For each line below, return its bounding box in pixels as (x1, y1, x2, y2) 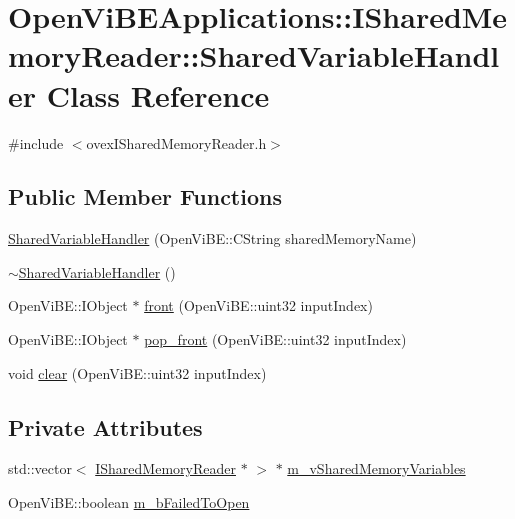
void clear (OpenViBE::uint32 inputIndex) (8, 362, 267, 383)
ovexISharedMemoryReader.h (86, 132, 267, 153)
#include (8, 132, 64, 153)
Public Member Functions (8, 181, 282, 212)
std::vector (8, 458, 72, 479)
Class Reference (46, 74, 270, 115)
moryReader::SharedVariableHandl (8, 35, 500, 76)
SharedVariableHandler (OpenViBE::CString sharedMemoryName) (8, 228, 417, 249)
